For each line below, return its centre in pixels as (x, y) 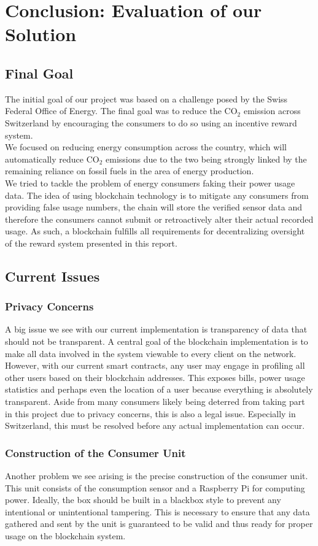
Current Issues (52, 276)
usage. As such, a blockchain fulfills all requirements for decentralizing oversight (155, 231)
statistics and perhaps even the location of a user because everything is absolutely (159, 389)
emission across (272, 111)
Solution (41, 34)
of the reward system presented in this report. (91, 243)
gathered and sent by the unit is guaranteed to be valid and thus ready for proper (159, 524)
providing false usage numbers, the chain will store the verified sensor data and (154, 207)
